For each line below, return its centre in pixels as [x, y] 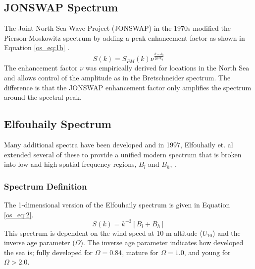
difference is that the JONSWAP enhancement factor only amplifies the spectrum [128, 87]
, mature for [140, 252]
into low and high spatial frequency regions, [70, 164]
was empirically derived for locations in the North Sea [167, 68]
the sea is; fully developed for [49, 252]
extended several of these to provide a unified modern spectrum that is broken [123, 154]
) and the [227, 233]
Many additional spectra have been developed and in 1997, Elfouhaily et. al [119, 144]
